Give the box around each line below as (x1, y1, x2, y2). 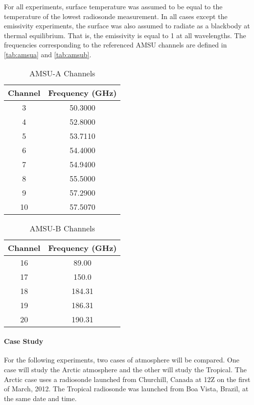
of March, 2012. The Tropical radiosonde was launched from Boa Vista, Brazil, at (4, 383, 249, 394)
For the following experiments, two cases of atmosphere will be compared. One (4, 355, 239, 365)
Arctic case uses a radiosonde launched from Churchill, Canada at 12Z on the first (4, 374, 251, 384)
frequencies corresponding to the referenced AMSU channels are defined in (4, 40, 227, 50)
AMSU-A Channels (29, 67, 95, 79)
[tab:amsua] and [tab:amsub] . (4, 49, 92, 59)
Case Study (4, 336, 44, 346)
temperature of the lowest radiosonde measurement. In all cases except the (4, 11, 228, 21)
